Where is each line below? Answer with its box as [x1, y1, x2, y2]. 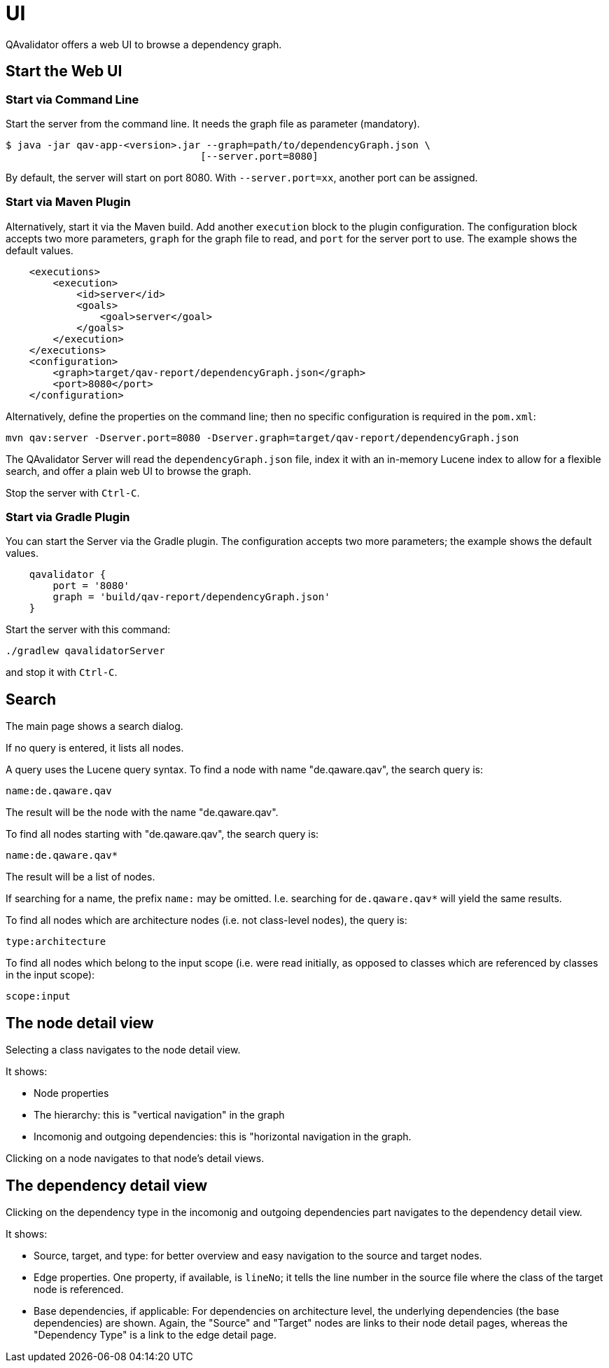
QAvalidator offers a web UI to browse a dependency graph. [6, 38, 282, 50]
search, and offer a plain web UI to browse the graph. [6, 464, 251, 477]
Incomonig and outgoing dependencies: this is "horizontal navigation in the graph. [34, 1131, 412, 1143]
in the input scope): [6, 969, 95, 981]
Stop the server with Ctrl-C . [6, 486, 140, 499]
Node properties [34, 1087, 109, 1100]
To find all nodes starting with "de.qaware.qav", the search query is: [6, 828, 319, 841]
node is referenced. [34, 1283, 124, 1295]
